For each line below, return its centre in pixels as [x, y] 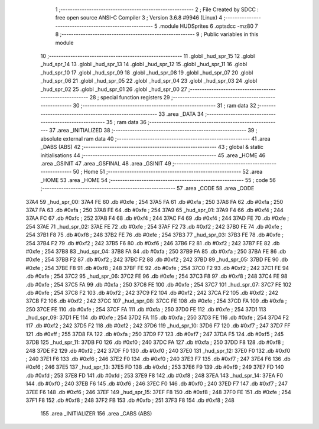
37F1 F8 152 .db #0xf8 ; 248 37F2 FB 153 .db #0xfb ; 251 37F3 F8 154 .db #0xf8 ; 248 [130, 400]
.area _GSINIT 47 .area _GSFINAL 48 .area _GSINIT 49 [106, 164]
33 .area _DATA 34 [181, 114]
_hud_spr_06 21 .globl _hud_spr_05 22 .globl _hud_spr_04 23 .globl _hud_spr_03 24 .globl [149, 81]
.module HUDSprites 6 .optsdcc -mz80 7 [208, 26]
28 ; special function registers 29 [130, 97]
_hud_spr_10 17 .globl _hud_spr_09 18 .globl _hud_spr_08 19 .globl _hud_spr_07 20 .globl [147, 72]
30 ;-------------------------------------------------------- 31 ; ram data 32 [165, 106]
